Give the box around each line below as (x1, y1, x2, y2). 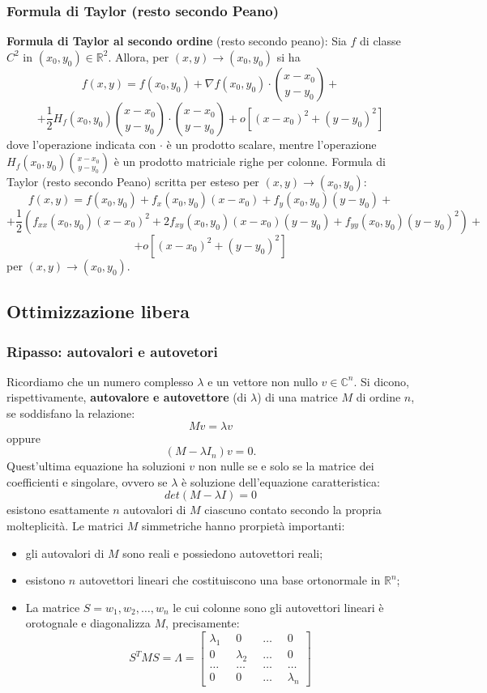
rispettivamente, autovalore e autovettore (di (6, 389, 247, 406)
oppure (6, 429, 41, 446)
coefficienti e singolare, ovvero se (6, 473, 168, 490)
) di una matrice (257, 389, 338, 406)
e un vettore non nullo (207, 372, 318, 389)
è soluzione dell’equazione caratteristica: (182, 473, 380, 490)
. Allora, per (108, 48, 169, 65)
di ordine (356, 389, 401, 406)
